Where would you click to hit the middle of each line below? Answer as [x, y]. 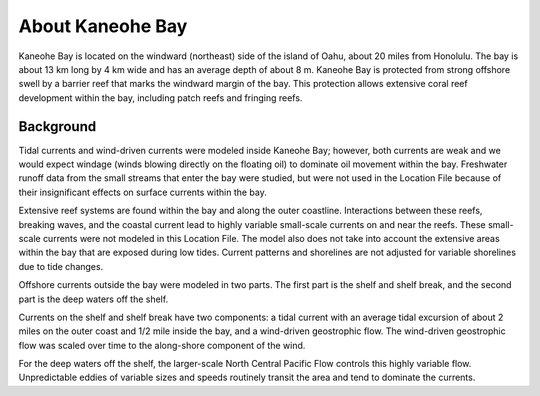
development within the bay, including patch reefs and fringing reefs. [160, 97]
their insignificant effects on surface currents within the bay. [142, 192]
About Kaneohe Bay [103, 26]
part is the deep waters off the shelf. [93, 299]
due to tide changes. [61, 266]
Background [57, 126]
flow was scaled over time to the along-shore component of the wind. [162, 345]
